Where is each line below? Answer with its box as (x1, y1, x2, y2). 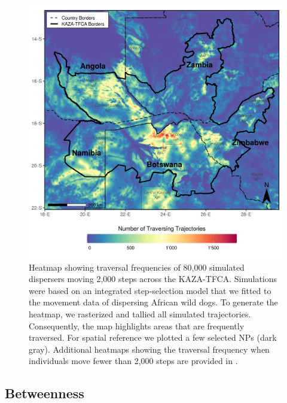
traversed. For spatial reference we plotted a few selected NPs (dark (29, 331, 277, 344)
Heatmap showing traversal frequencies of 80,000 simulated (29, 260, 245, 273)
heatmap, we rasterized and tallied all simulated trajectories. (29, 307, 251, 320)
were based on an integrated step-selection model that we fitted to (29, 284, 271, 296)
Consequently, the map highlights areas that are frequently (29, 319, 245, 332)
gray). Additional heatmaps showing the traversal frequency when (29, 343, 270, 355)
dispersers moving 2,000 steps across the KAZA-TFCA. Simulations (29, 272, 277, 285)
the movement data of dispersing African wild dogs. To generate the (29, 296, 278, 308)
